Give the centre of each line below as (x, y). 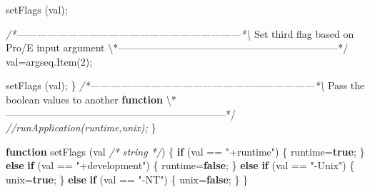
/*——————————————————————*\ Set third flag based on (180, 33)
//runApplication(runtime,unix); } (81, 127)
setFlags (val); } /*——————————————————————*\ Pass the (185, 85)
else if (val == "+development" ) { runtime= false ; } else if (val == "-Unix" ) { (180, 165)
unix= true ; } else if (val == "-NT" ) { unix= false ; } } (127, 179)
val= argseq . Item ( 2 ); (49, 61)
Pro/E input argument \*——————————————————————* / (177, 47)
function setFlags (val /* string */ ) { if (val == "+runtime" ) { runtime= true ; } (185, 151)
